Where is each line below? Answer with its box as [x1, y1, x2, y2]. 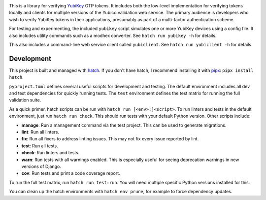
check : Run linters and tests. [21, 150, 80, 156]
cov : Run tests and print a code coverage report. [21, 170, 120, 176]
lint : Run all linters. [21, 129, 59, 135]
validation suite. [9, 97, 41, 103]
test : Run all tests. [21, 143, 59, 149]
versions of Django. [21, 163, 61, 169]
